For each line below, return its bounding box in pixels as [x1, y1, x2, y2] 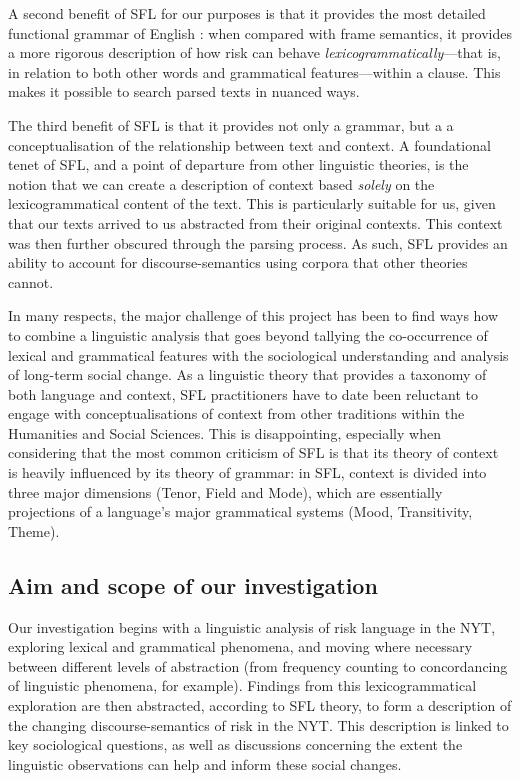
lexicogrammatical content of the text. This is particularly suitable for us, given [8, 193, 496, 214]
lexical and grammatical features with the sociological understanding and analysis [8, 344, 509, 365]
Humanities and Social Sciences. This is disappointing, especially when [8, 422, 441, 443]
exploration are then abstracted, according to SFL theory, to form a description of [8, 695, 512, 716]
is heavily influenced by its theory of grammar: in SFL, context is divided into [8, 462, 487, 483]
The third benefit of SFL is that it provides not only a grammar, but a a [8, 114, 454, 135]
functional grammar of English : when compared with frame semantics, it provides [8, 22, 512, 43]
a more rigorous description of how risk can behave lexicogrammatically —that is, [8, 42, 501, 63]
